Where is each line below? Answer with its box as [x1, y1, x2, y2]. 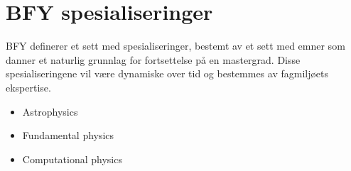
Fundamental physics [22, 128, 114, 143]
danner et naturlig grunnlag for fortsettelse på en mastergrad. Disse [6, 52, 301, 67]
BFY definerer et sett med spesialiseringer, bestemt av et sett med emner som [6, 38, 345, 53]
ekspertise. [6, 79, 51, 94]
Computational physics [22, 151, 122, 166]
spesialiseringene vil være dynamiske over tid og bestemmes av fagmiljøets [6, 66, 329, 81]
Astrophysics [22, 104, 78, 118]
